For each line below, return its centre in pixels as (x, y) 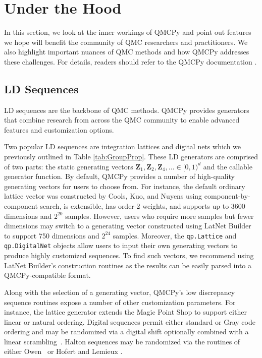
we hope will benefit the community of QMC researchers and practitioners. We (126, 42)
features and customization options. (59, 129)
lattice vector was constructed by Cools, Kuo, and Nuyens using (103, 196)
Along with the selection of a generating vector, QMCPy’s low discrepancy (120, 292)
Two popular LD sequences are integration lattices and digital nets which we (123, 146)
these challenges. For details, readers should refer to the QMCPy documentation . (130, 61)
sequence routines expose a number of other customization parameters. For (120, 302)
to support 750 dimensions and (52, 235)
